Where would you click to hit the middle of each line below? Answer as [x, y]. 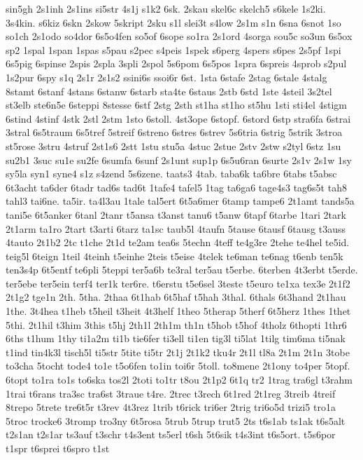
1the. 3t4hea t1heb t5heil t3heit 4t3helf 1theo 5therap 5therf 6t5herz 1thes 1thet [178, 311]
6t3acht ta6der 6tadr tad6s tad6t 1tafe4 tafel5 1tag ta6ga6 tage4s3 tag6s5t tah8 [176, 187]
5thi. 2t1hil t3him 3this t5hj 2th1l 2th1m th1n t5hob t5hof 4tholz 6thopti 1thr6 [176, 324]
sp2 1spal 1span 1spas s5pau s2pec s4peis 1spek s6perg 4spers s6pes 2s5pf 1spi [173, 49]
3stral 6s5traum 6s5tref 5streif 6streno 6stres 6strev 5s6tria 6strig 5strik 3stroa [174, 132]
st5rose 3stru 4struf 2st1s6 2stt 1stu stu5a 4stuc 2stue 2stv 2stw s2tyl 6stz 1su [173, 146]
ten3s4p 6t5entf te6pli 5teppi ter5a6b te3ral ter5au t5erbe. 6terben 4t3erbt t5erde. [182, 270]
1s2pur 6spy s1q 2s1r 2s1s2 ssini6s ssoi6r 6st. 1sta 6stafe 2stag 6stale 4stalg [166, 77]
